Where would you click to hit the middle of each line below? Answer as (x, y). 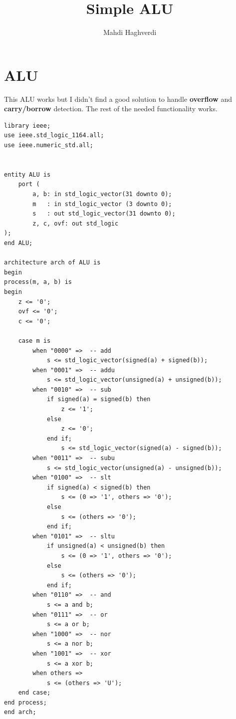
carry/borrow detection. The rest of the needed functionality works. (111, 109)
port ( (29, 184)
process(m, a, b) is (38, 282)
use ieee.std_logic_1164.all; (54, 135)
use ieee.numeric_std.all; (49, 145)
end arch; (20, 712)
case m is (34, 341)
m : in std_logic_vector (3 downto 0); (102, 204)
